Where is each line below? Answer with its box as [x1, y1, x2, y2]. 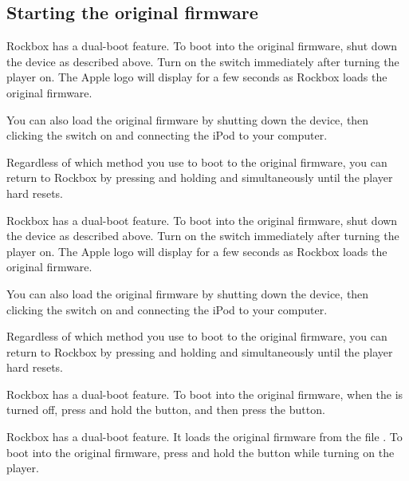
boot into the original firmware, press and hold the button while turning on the [6, 444, 395, 460]
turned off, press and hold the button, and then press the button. [6, 401, 325, 418]
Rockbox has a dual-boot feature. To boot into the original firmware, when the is [6, 385, 403, 402]
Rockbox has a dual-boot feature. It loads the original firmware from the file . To [6, 428, 403, 445]
